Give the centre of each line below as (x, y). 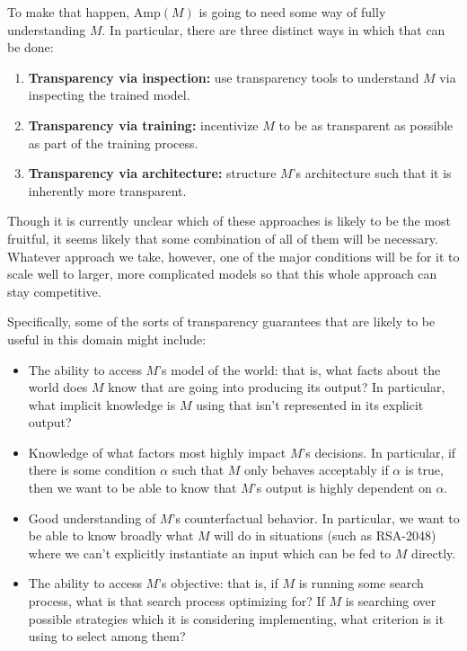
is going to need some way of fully (292, 12)
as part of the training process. (113, 143)
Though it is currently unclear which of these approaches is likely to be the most (229, 221)
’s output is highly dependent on (342, 488)
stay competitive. (54, 291)
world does (58, 387)
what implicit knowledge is (102, 404)
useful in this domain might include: (107, 339)
